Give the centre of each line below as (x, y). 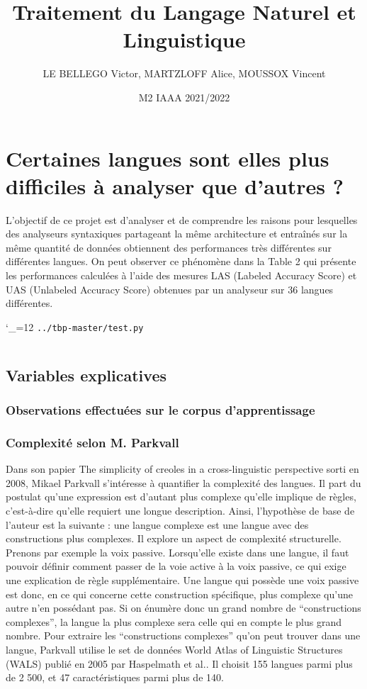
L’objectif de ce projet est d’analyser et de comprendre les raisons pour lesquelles (182, 219)
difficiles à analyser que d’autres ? (175, 185)
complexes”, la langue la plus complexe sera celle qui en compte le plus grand (174, 621)
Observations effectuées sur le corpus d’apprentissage (160, 410)
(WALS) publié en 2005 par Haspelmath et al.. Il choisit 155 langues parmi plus (179, 663)
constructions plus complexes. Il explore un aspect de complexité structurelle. (174, 538)
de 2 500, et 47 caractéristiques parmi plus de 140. (115, 677)
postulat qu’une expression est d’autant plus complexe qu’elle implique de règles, (181, 497)
